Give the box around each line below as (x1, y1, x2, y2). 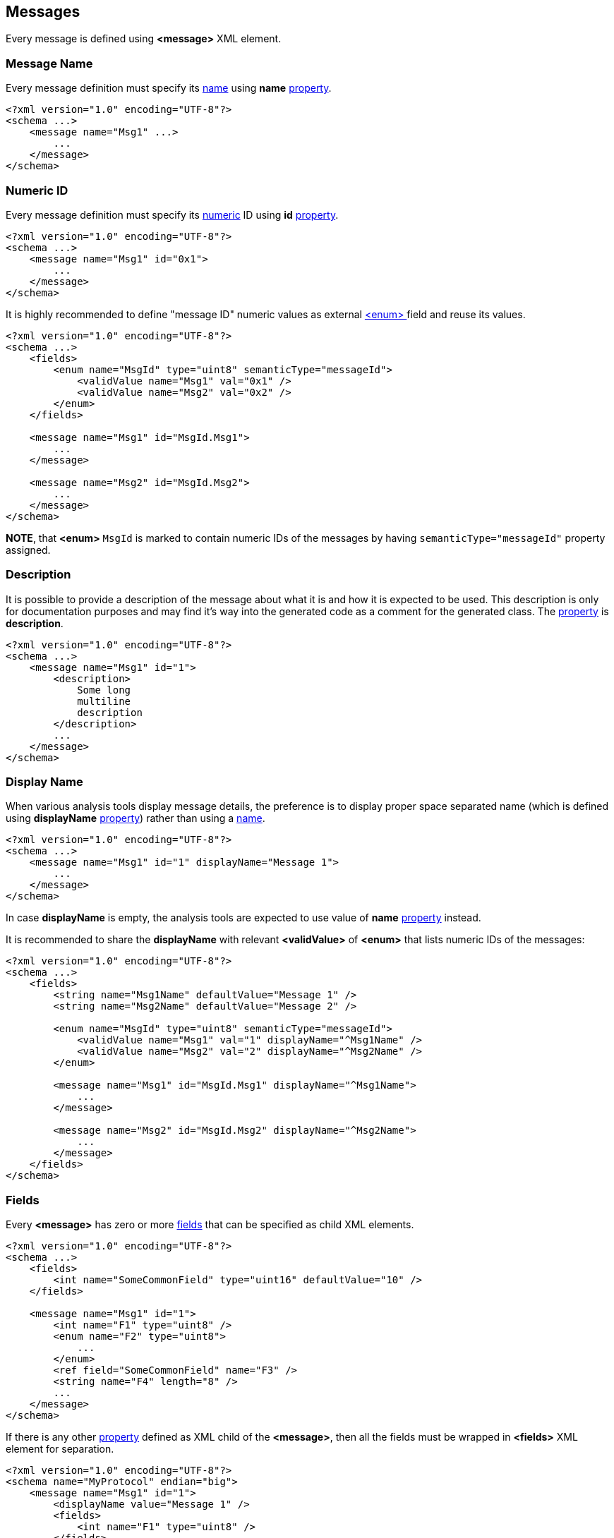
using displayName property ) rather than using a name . (6, 812, 265, 825)
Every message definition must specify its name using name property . (6, 82, 332, 95)
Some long (77, 684, 131, 696)
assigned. (6, 543, 51, 556)
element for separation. (6, 1443, 114, 1455)
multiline (77, 695, 131, 707)
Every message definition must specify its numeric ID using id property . (6, 208, 339, 221)
